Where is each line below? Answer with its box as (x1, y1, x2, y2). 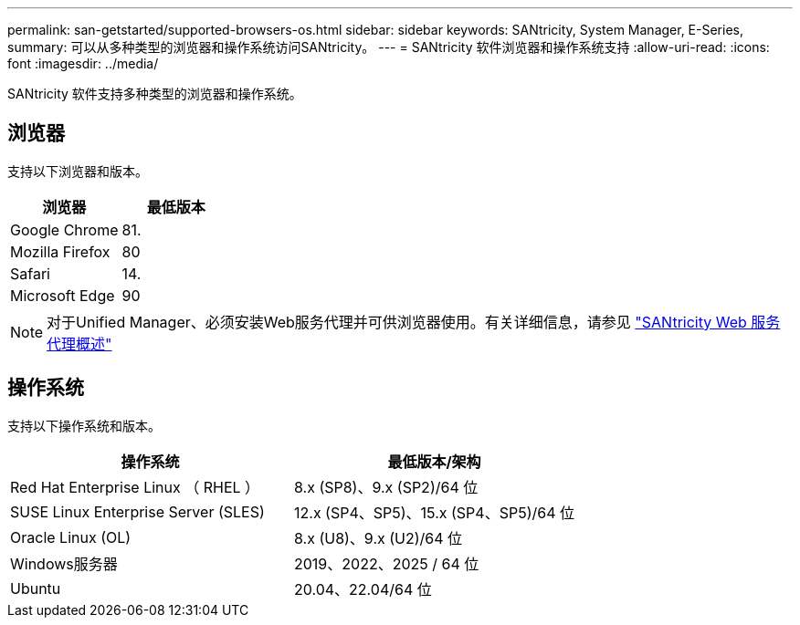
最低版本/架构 (387, 452, 481, 471)
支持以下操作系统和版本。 (7, 417, 161, 433)
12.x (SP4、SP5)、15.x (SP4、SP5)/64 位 (294, 503, 574, 522)
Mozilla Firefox (10, 242, 111, 261)
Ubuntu (10, 578, 61, 598)
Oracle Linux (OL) (10, 527, 132, 547)
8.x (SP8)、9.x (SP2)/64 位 (294, 477, 479, 496)
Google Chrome (10, 220, 119, 239)
